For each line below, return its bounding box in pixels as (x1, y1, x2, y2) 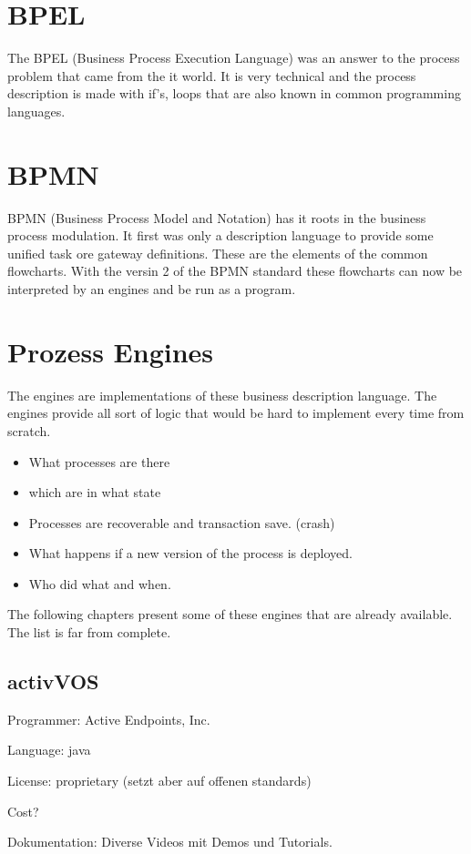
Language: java (7, 740, 91, 759)
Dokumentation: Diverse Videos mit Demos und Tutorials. (7, 832, 333, 851)
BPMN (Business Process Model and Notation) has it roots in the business (7, 208, 426, 227)
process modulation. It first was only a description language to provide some (7, 226, 434, 245)
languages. (7, 101, 66, 120)
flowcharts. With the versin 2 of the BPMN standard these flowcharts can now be (7, 261, 463, 280)
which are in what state (28, 483, 161, 502)
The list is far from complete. (7, 623, 171, 642)
